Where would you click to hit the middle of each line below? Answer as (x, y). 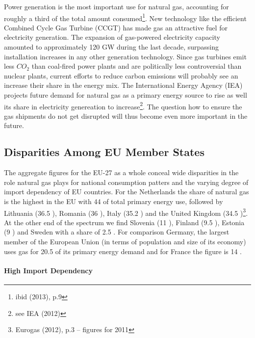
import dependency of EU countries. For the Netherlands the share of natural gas (127, 192)
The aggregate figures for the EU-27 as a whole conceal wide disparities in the (121, 172)
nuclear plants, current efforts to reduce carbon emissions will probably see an (121, 75)
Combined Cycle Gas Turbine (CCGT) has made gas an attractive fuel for (116, 27)
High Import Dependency (49, 270)
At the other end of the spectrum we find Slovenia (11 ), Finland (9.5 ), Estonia (124, 222)
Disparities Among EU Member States (104, 152)
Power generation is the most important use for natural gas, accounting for (116, 6)
